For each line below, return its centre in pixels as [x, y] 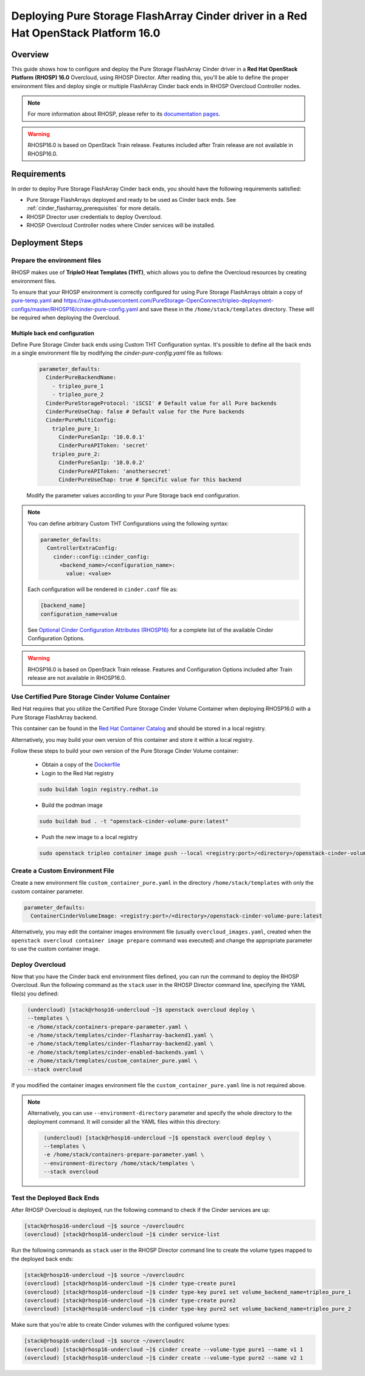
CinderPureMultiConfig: [81, 420]
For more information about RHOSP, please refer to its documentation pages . [124, 114]
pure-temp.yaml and [37, 300]
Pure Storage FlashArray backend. [54, 717]
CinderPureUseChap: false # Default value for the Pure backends [145, 411]
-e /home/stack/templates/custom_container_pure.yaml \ [113, 1061]
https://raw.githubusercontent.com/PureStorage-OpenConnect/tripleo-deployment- [169, 300]
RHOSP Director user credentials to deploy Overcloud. [94, 216]
